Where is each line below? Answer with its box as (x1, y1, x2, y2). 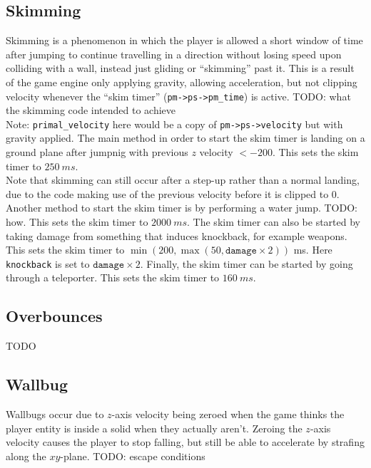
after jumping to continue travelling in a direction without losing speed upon (6, 46, 342, 61)
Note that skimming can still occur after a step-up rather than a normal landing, (6, 172, 360, 187)
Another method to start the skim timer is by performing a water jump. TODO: (6, 200, 357, 215)
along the (6, 448, 46, 463)
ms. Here (293, 242, 332, 257)
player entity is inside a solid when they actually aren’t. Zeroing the (6, 420, 303, 435)
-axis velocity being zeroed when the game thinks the (111, 407, 345, 422)
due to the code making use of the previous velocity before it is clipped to (6, 186, 329, 201)
